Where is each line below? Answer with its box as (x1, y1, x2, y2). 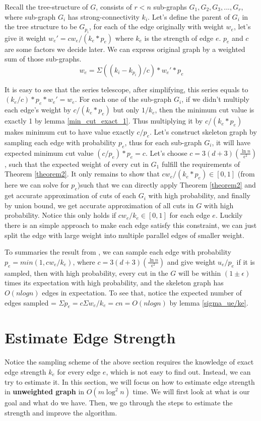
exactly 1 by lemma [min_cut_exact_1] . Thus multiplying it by (5, 115, 203, 126)
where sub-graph (5, 11, 56, 22)
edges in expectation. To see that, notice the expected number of (42, 287, 242, 297)
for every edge (57, 367, 101, 377)
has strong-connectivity (68, 11, 140, 22)
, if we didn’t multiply (181, 94, 249, 104)
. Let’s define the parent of (148, 11, 230, 22)
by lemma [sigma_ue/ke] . (169, 297, 248, 308)
